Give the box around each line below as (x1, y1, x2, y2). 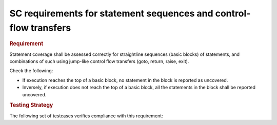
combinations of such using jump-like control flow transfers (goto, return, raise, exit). (9, 58, 189, 64)
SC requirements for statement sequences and (9, 8, 213, 19)
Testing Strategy (9, 101, 53, 109)
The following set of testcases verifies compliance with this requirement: (9, 113, 164, 119)
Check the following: (9, 68, 53, 74)
